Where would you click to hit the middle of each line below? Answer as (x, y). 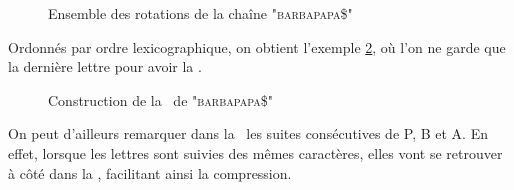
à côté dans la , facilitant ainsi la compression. (150, 172)
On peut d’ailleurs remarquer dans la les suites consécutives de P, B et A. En (248, 133)
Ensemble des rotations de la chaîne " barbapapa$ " (200, 13)
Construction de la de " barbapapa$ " (160, 99)
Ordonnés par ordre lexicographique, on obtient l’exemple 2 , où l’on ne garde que (257, 46)
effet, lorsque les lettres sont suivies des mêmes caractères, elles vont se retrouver (255, 152)
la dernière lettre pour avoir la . (105, 66)
